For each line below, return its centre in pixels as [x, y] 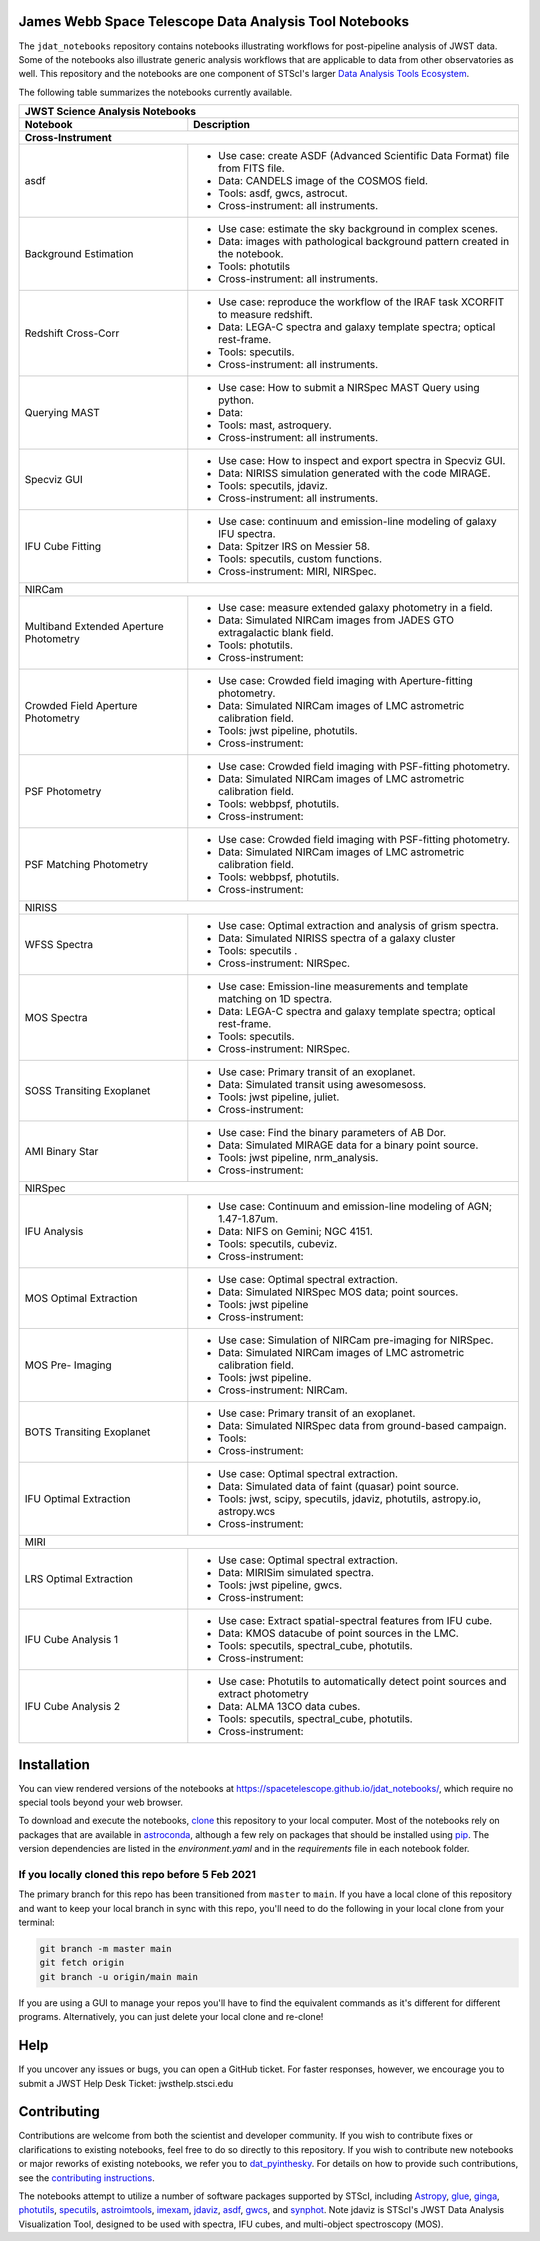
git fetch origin [82, 1963]
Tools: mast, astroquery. [275, 425]
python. [236, 400]
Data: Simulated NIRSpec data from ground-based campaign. [362, 1426]
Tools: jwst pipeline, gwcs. [280, 1585]
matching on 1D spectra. [275, 999]
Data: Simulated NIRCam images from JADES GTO [336, 620]
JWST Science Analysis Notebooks [110, 112]
